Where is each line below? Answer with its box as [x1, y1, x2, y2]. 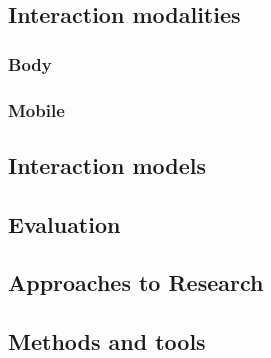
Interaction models [8, 149, 206, 180]
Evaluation [8, 208, 121, 239]
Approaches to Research [8, 267, 264, 298]
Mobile [8, 97, 65, 122]
